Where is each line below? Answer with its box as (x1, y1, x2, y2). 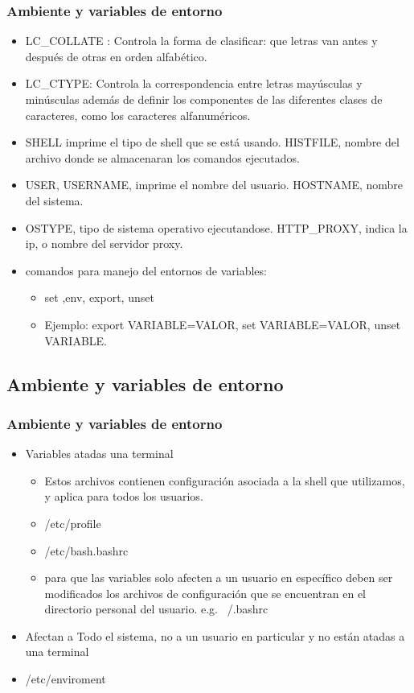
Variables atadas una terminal (25, 445, 174, 462)
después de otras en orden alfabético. (25, 47, 207, 64)
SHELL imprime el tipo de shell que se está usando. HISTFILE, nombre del (25, 134, 400, 151)
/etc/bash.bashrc (44, 542, 129, 559)
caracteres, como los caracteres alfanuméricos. (25, 106, 251, 123)
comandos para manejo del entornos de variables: (25, 262, 267, 278)
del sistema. (25, 192, 84, 208)
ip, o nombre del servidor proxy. (25, 235, 183, 252)
